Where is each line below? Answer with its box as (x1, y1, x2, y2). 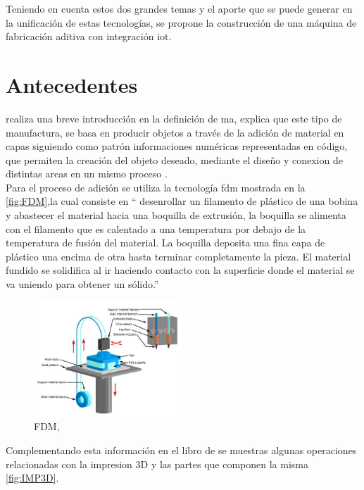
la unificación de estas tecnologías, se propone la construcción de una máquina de (6, 15, 357, 30)
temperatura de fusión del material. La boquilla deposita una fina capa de (6, 235, 325, 250)
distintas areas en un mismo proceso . (6, 166, 168, 181)
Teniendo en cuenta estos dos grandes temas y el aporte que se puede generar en (6, 1, 353, 15)
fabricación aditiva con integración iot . (6, 29, 172, 44)
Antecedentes (6, 70, 138, 99)
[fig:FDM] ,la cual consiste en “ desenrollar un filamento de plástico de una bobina (6, 194, 358, 208)
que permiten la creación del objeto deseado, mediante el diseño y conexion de (6, 152, 343, 167)
